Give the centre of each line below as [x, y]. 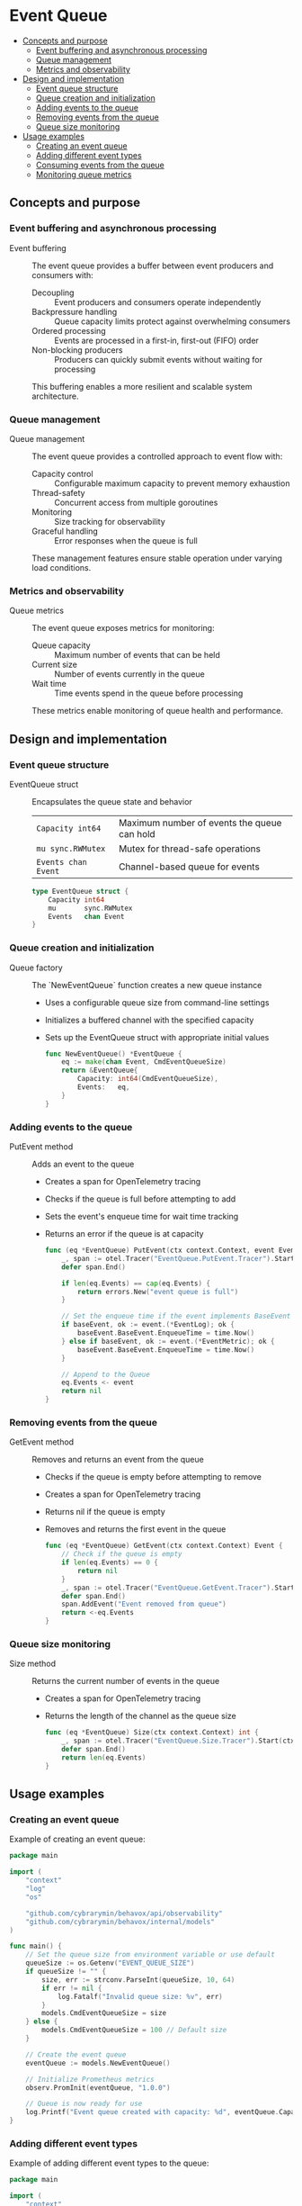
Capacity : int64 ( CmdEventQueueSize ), [148, 1079]
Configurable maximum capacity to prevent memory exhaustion [172, 483]
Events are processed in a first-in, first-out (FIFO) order [156, 340]
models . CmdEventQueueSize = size [104, 2013]
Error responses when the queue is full [126, 540]
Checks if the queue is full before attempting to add [140, 1199]
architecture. [55, 396]
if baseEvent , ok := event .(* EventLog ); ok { [148, 1325]
